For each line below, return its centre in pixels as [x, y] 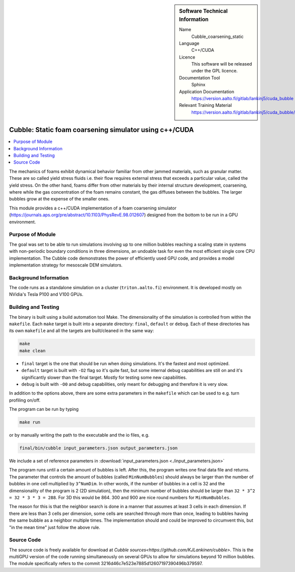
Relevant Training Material [206, 105]
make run [30, 422]
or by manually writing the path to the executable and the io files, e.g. [79, 435]
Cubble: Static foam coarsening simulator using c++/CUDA [102, 130]
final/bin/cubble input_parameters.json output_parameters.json [99, 448]
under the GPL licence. [215, 71]
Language [189, 43]
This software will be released [222, 64]
